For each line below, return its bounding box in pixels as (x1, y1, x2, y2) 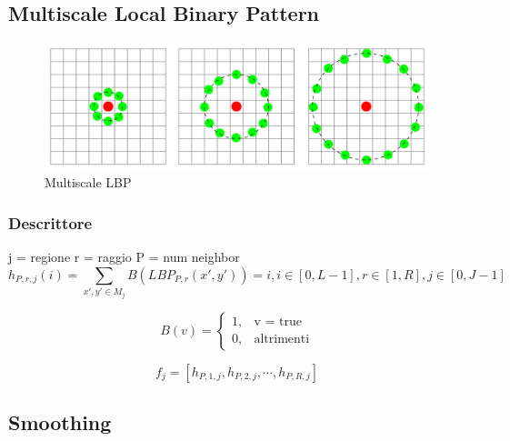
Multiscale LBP (45, 173, 132, 192)
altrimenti (254, 333, 310, 346)
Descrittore (8, 211, 93, 234)
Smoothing (8, 408, 112, 436)
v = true (254, 316, 302, 329)
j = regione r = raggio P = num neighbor (8, 247, 240, 266)
